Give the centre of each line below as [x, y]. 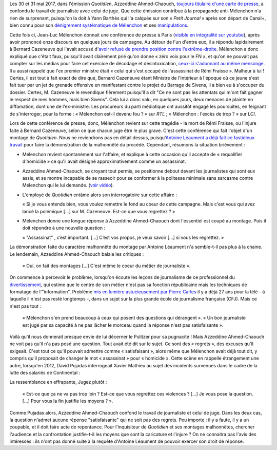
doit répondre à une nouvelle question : [64, 228]
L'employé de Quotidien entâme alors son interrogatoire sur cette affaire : [100, 195]
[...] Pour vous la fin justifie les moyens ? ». [68, 401]
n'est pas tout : [25, 306]
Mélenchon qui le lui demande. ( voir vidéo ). [68, 185]
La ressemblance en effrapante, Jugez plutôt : [58, 382]
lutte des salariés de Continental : [45, 372]
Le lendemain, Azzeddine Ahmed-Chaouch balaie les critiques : [77, 254]
